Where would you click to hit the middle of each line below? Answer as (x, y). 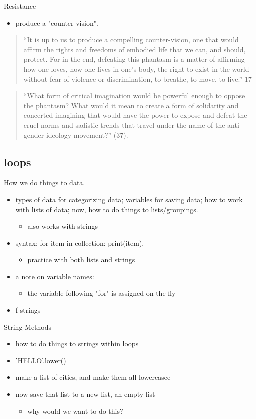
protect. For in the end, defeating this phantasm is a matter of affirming (134, 59)
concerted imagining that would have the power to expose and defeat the (135, 115)
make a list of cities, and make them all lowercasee (93, 377)
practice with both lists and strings (81, 259)
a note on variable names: (55, 276)
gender (34, 135)
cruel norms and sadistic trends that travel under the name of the (124, 125)
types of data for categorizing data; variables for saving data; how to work (129, 199)
